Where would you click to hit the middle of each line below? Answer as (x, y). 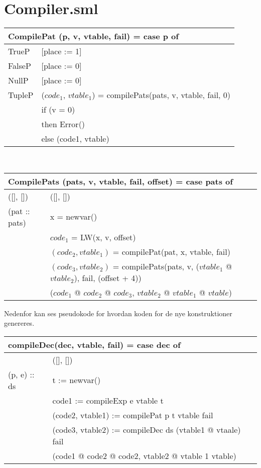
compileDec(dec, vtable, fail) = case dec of (94, 344)
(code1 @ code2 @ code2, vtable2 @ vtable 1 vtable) (144, 455)
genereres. (19, 323)
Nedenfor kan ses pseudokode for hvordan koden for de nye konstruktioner (118, 313)
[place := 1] (61, 51)
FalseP (20, 66)
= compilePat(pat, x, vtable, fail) (171, 251)
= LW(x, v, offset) (104, 237)
